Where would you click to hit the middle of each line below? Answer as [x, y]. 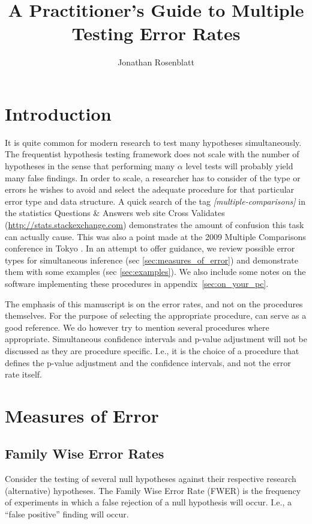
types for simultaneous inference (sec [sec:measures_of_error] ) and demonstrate [151, 260]
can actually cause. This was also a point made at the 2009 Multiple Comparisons [155, 236]
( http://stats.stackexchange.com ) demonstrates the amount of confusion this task [154, 224]
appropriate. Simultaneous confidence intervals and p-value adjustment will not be [156, 339]
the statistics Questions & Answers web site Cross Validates [115, 213]
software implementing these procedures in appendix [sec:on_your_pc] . [137, 283]
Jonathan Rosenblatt [156, 62]
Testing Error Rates [156, 33]
